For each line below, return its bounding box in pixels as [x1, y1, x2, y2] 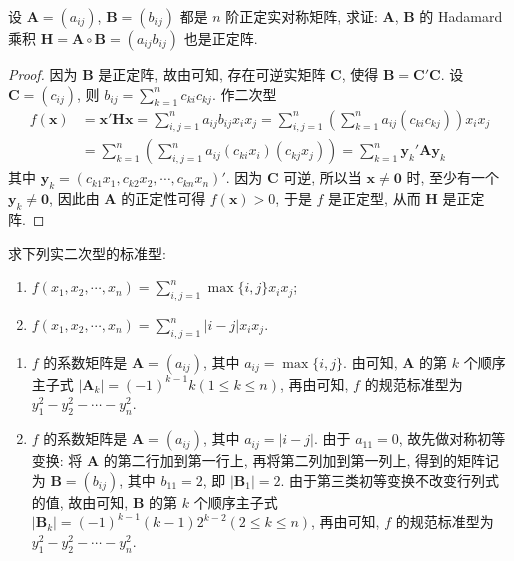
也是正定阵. [183, 28, 258, 48]
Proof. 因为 [8, 64, 78, 84]
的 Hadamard [419, 6, 503, 26]
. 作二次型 [211, 83, 277, 104]
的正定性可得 [121, 188, 206, 209]
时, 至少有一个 [406, 167, 499, 188]
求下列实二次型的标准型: [8, 242, 166, 263]
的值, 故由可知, [31, 491, 129, 512]
